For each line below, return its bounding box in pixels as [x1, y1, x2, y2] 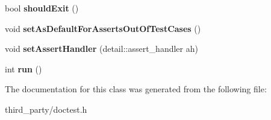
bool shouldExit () [5, 2, 79, 14]
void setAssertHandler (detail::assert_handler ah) [5, 42, 198, 55]
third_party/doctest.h [5, 103, 87, 115]
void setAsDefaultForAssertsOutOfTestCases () [5, 22, 201, 34]
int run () [5, 62, 42, 75]
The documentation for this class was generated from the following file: [5, 83, 267, 95]
